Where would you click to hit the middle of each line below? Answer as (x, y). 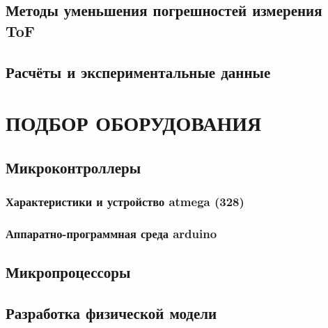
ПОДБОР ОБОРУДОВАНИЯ (134, 123)
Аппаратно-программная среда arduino (111, 233)
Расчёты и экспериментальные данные (138, 71)
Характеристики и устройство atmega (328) (125, 202)
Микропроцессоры (68, 272)
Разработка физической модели (111, 312)
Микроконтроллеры (73, 167)
